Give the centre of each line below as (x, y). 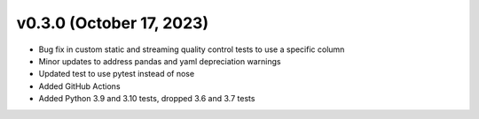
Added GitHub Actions (79, 86)
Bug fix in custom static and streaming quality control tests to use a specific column (192, 49)
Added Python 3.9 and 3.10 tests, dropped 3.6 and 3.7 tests (147, 99)
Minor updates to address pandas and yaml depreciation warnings (160, 61)
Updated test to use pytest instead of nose (117, 74)
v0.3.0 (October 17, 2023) (112, 23)
